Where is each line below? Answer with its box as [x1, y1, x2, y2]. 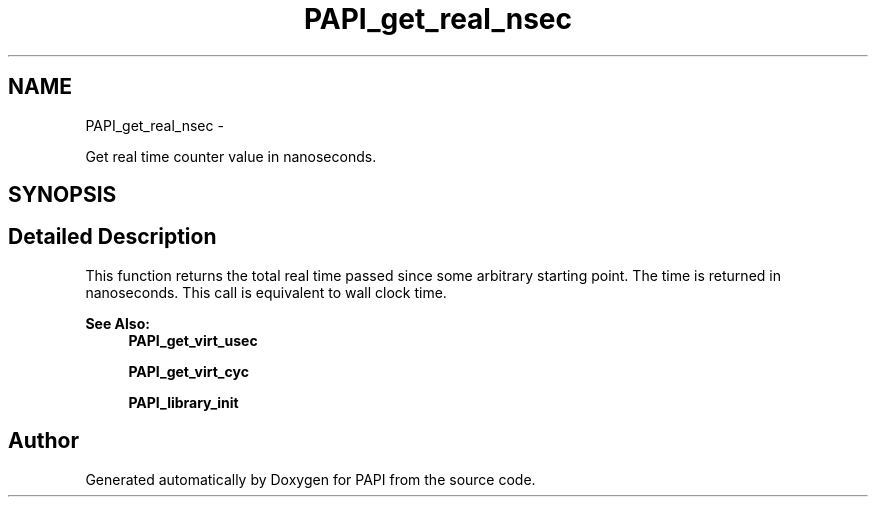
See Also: [85, 314, 150, 332]
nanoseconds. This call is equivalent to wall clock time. [85, 283, 447, 301]
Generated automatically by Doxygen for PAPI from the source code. [85, 470, 536, 488]
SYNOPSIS [8, 182, 117, 208]
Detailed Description [8, 224, 217, 250]
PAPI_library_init [128, 393, 239, 411]
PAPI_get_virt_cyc [128, 362, 249, 380]
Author [8, 428, 79, 454]
